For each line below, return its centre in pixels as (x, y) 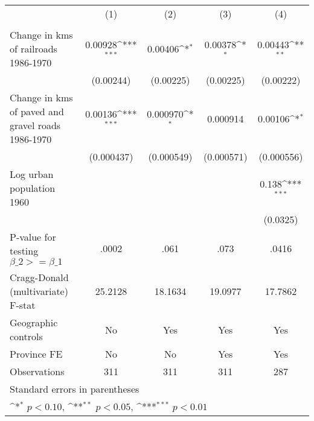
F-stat (23, 305)
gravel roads (35, 125)
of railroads (34, 49)
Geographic (34, 322)
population (33, 188)
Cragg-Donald (39, 277)
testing (24, 251)
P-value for (33, 237)
